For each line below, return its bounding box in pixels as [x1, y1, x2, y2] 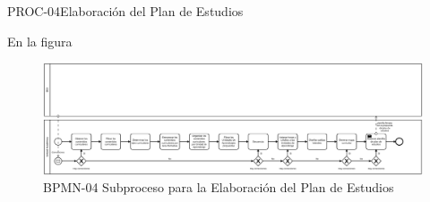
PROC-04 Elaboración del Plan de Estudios [7, 2, 244, 20]
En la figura [7, 31, 73, 50]
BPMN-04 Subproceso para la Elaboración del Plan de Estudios [43, 178, 394, 197]
